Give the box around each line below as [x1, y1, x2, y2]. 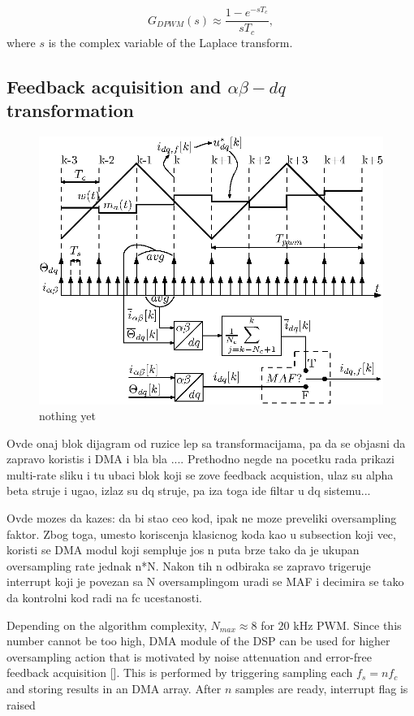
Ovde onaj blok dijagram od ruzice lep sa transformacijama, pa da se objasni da [6, 434, 406, 451]
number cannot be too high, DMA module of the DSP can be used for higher [6, 632, 390, 649]
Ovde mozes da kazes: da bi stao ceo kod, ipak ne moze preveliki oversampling [6, 510, 397, 527]
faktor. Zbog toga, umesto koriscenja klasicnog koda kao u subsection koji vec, [6, 525, 396, 542]
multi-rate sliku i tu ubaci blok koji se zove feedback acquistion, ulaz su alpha [6, 466, 394, 483]
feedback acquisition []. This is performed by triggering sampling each [6, 664, 353, 681]
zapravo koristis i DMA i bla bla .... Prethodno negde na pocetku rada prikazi [6, 450, 395, 467]
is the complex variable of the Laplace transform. [48, 33, 293, 50]
